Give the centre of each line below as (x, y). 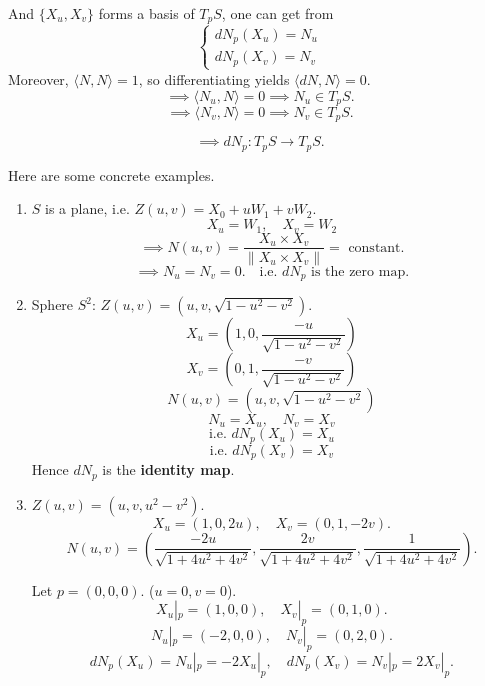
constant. (376, 247)
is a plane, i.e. (87, 208)
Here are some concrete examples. (111, 174)
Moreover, (38, 78)
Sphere (52, 304)
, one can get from (277, 13)
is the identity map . (168, 469)
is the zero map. (360, 271)
